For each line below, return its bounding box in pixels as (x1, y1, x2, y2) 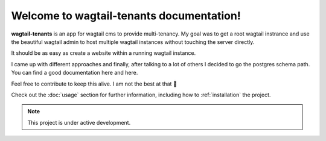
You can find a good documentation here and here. (11, 69, 138, 77)
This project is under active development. (27, 119, 131, 126)
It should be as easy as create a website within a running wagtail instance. (11, 49, 196, 57)
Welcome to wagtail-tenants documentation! (11, 9, 241, 22)
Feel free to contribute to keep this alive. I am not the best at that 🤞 (11, 80, 177, 87)
